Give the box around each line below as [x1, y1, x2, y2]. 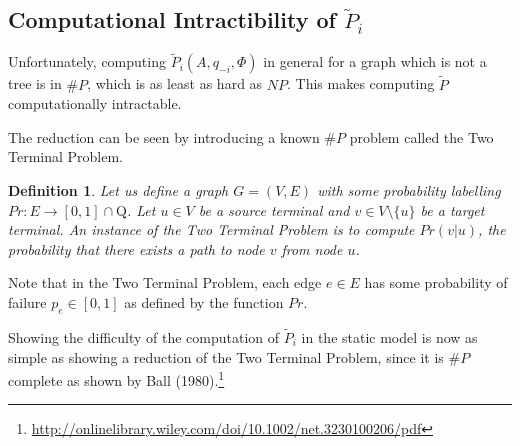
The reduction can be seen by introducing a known [8, 126, 320, 147]
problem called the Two [349, 126, 494, 147]
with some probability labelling [317, 180, 501, 201]
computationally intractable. [8, 93, 182, 114]
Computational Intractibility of [8, 4, 336, 35]
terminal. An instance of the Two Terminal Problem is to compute [8, 219, 415, 240]
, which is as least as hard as [87, 73, 263, 94]
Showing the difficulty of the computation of [8, 327, 280, 347]
